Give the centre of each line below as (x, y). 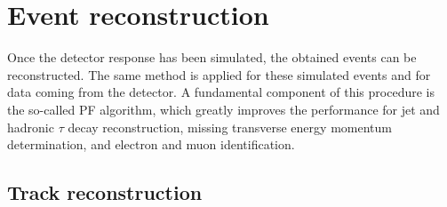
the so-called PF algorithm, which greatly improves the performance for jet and (223, 109)
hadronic (31, 127)
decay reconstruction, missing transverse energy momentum (230, 127)
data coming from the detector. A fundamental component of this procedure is (221, 92)
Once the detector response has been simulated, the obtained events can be (212, 57)
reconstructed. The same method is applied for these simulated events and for (219, 74)
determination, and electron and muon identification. (151, 144)
